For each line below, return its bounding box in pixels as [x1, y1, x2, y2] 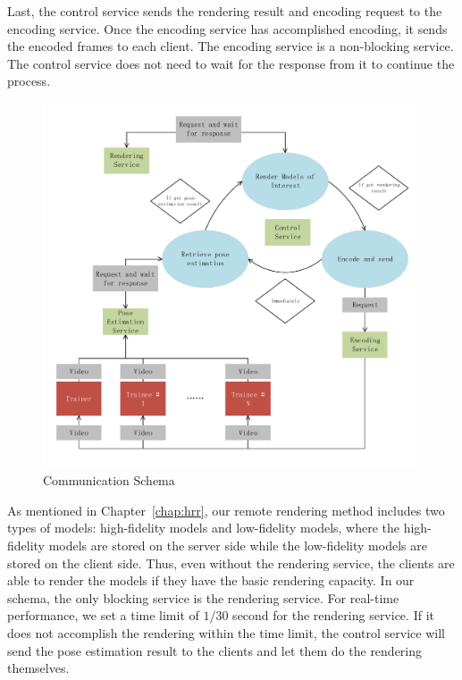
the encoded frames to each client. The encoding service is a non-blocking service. [7, 37, 454, 55]
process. [7, 71, 51, 90]
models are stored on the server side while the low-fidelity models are [48, 536, 427, 555]
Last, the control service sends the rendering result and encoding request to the [7, 2, 442, 20]
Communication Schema [43, 471, 175, 490]
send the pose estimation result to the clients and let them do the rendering [7, 641, 423, 659]
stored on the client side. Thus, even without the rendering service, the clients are [7, 553, 455, 572]
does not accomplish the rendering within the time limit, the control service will [7, 623, 445, 642]
